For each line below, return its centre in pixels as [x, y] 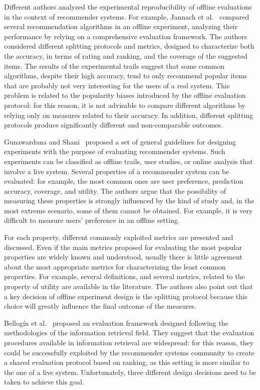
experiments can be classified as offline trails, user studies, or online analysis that [128, 161]
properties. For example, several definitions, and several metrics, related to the [124, 276]
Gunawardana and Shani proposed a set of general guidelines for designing [120, 141]
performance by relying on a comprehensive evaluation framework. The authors [126, 36]
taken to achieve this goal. [44, 382]
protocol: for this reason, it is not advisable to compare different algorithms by [125, 105]
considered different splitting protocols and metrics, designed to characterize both [129, 46]
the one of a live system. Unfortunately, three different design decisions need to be [130, 372]
